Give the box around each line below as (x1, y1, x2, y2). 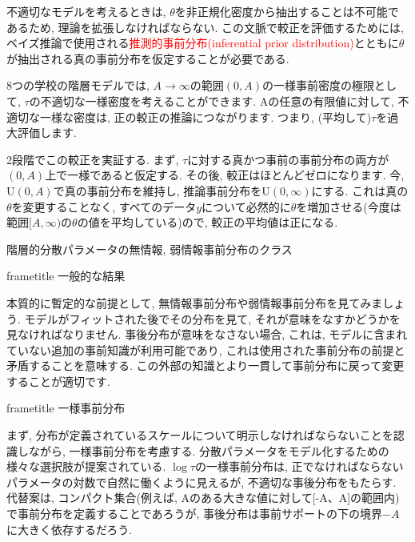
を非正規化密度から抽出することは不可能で (174, 3, 399, 19)
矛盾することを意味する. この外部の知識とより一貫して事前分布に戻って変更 (6, 357, 405, 374)
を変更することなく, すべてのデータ (11, 198, 197, 215)
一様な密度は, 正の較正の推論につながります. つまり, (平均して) (39, 108, 372, 125)
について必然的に (202, 198, 291, 215)
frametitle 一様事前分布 (6, 399, 126, 416)
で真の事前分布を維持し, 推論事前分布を (53, 182, 262, 199)
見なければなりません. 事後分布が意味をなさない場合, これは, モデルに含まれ (6, 326, 408, 343)
